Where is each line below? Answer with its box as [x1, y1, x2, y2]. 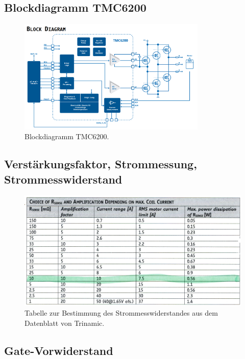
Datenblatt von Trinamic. [24, 318, 105, 328]
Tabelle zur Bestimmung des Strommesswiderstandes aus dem [24, 307, 218, 318]
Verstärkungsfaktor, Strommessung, [4, 156, 197, 172]
